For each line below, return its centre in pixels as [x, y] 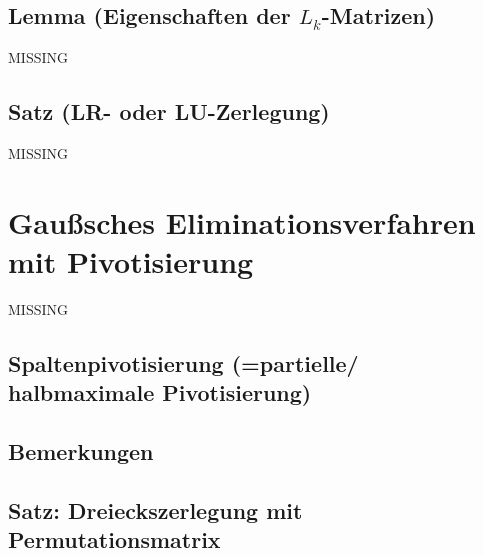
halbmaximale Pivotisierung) [160, 392]
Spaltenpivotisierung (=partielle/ [183, 362]
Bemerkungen [81, 451]
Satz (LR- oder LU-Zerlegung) [169, 111]
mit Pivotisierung [131, 260]
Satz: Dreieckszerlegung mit [155, 509]
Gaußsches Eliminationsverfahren [242, 221]
